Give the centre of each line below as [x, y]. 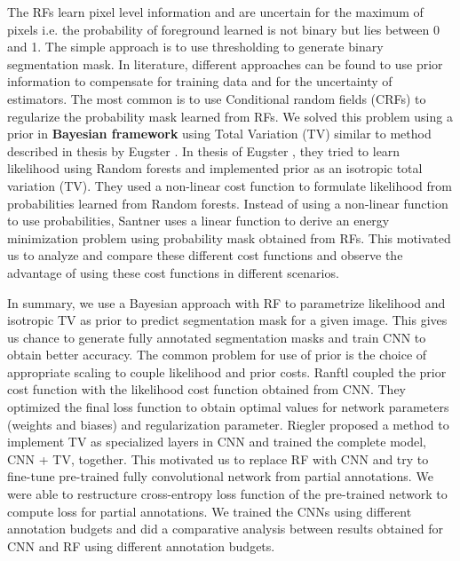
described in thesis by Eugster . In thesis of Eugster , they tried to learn [204, 150]
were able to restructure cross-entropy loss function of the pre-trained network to [227, 494]
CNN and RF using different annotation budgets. [141, 545]
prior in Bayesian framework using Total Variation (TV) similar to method [219, 134]
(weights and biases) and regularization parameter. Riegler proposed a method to [228, 424]
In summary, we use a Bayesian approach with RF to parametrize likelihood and [226, 302]
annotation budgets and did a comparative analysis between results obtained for [225, 529]
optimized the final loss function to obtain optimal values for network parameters [228, 407]
